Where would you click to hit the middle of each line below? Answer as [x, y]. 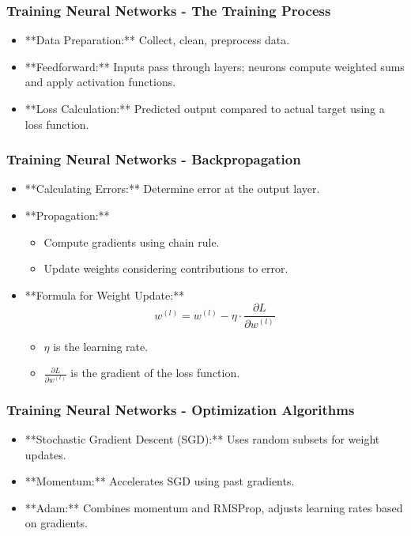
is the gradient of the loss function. [155, 373]
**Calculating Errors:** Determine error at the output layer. [172, 189]
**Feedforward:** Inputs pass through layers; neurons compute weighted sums [215, 66]
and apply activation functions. [100, 82]
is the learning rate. [101, 346]
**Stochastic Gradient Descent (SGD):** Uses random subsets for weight [202, 438]
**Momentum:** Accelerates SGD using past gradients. [160, 481]
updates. [45, 454]
